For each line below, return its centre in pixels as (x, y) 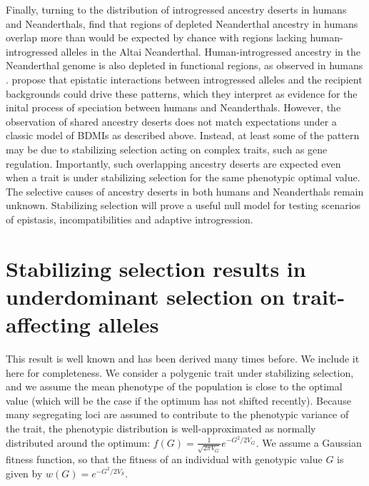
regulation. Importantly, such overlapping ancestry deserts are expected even (173, 163)
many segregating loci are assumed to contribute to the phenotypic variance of (177, 414)
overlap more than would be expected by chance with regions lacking (156, 37)
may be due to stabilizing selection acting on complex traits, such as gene (167, 149)
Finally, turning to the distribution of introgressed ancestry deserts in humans (176, 9)
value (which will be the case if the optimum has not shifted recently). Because (178, 400)
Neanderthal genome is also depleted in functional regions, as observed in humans (184, 65)
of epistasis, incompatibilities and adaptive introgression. (130, 219)
